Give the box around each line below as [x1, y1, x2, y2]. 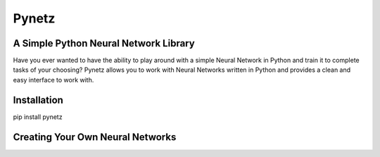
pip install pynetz [13, 113, 63, 121]
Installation [13, 94, 63, 106]
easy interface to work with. [13, 75, 94, 84]
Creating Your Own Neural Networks [13, 131, 177, 143]
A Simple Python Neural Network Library [13, 37, 195, 49]
